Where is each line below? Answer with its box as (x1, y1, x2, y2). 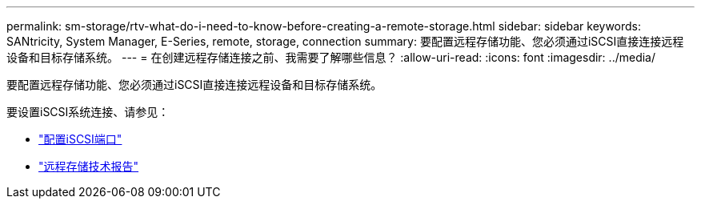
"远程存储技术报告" (38, 159, 139, 173)
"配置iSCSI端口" (38, 132, 122, 146)
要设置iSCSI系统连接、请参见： (6, 105, 170, 119)
